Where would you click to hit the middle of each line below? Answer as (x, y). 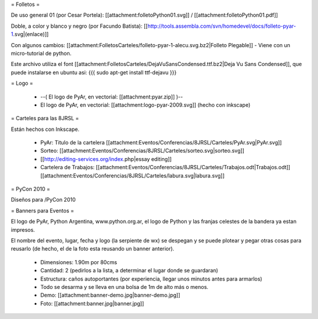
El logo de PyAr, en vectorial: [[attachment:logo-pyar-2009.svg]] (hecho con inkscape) (145, 105)
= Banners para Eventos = (43, 211)
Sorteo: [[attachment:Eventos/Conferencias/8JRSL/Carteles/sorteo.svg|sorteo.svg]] (142, 151)
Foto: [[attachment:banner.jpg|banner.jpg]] (92, 303)
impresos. (23, 229)
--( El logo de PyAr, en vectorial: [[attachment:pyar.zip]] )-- (112, 97)
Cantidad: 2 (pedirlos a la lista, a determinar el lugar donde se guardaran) (129, 271)
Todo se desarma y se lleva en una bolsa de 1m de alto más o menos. (124, 287)
